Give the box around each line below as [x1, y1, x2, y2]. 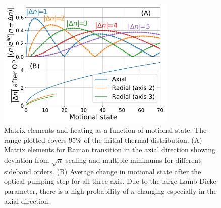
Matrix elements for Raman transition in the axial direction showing [4, 144, 216, 155]
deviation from [4, 154, 49, 165]
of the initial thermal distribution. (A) [84, 134, 202, 145]
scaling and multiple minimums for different [66, 154, 201, 165]
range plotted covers [4, 134, 67, 145]
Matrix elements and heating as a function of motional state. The [4, 125, 207, 135]
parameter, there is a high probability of [4, 186, 129, 196]
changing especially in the [137, 186, 217, 196]
